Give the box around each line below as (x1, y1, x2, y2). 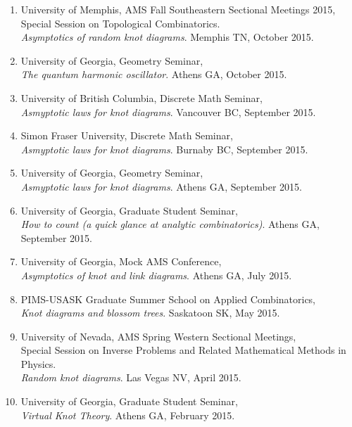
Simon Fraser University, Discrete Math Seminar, (20, 128, 233, 143)
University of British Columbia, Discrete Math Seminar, (20, 90, 263, 105)
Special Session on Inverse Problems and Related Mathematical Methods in (20, 343, 346, 357)
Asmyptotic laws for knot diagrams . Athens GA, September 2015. (20, 179, 302, 193)
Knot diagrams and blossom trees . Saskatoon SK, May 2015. (20, 305, 280, 320)
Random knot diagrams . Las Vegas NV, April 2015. (20, 370, 241, 385)
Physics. (20, 356, 56, 371)
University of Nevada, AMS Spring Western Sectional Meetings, (20, 329, 296, 343)
